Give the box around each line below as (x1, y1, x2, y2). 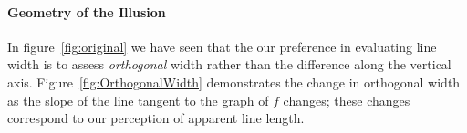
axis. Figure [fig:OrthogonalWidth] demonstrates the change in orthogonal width (7, 72, 461, 91)
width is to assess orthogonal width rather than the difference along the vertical (7, 55, 451, 74)
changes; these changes (283, 90, 410, 109)
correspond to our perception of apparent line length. (7, 108, 305, 128)
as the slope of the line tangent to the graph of (7, 90, 269, 109)
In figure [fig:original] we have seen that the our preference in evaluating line (7, 36, 437, 56)
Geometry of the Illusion (7, 2, 166, 21)
